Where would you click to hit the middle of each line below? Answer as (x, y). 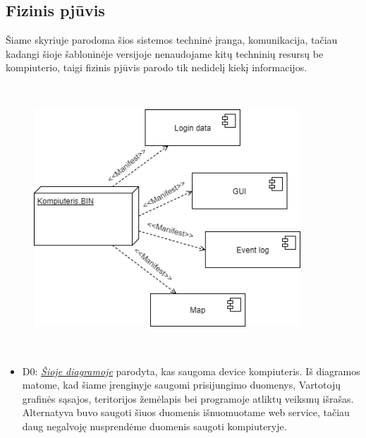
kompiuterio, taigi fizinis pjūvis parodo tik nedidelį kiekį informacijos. (157, 67)
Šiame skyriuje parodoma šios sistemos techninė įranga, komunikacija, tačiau (172, 40)
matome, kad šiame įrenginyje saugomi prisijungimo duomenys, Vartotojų (181, 385)
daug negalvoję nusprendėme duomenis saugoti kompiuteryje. (154, 426)
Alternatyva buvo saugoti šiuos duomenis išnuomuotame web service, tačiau (186, 412)
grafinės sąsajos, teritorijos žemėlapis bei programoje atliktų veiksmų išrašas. (188, 398)
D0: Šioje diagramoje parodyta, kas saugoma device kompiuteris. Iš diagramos (191, 371)
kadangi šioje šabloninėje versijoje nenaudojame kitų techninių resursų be (165, 53)
